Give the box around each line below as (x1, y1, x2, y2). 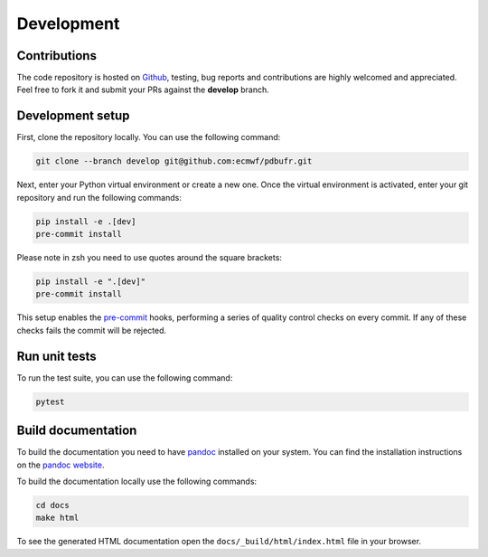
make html (35, 513, 80, 524)
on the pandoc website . (16, 459, 105, 470)
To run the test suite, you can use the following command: (16, 372, 233, 383)
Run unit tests (16, 348, 97, 363)
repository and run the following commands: (16, 192, 183, 203)
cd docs (35, 500, 70, 510)
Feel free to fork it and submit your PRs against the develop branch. (16, 84, 270, 95)
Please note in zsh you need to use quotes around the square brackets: (16, 252, 282, 263)
